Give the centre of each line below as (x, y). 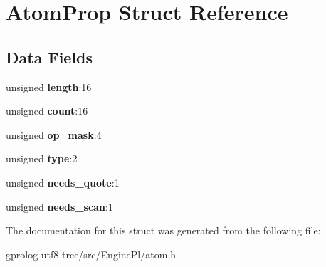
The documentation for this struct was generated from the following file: (163, 230)
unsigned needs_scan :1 (59, 206)
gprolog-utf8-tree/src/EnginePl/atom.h (91, 254)
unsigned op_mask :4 (54, 134)
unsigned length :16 (49, 87)
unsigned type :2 (42, 158)
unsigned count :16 (47, 111)
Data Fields (49, 57)
